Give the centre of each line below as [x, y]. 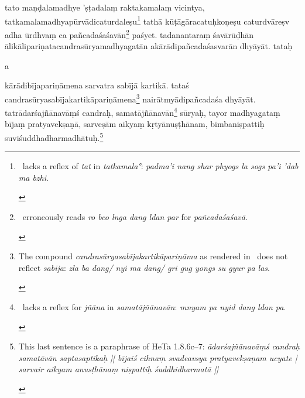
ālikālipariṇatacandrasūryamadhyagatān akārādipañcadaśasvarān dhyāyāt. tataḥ [149, 46]
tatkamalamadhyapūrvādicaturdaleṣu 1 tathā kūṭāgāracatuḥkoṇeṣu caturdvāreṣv [147, 20]
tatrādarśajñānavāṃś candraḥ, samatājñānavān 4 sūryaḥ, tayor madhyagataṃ [143, 111]
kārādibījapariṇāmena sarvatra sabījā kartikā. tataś [97, 85]
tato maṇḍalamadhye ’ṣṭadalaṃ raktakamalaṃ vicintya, [105, 7]
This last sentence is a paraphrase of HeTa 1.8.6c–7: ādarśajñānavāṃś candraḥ [159, 346]
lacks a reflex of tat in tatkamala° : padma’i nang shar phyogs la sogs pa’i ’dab [160, 166]
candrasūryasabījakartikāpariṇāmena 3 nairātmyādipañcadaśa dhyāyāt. [130, 98]
